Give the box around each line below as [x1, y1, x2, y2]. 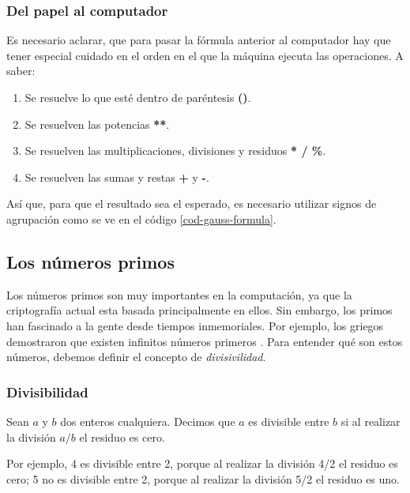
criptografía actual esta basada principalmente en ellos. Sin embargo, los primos [6, 302, 393, 318]
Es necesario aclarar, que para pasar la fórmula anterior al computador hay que [6, 32, 391, 48]
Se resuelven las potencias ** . [24, 115, 170, 132]
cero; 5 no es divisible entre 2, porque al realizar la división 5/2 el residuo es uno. [6, 470, 400, 487]
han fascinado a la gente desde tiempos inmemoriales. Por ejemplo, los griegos [6, 317, 384, 333]
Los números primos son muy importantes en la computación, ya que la [6, 286, 352, 303]
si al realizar [340, 412, 401, 429]
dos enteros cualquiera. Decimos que [60, 412, 235, 429]
